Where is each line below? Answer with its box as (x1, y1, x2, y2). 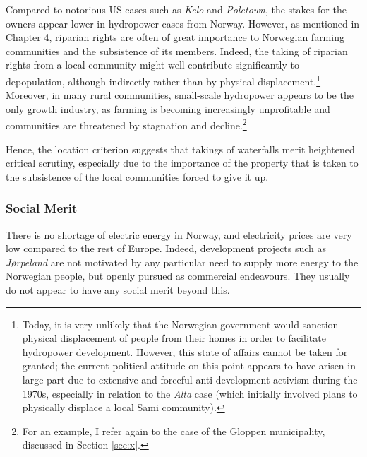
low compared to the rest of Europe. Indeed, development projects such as (6, 241, 327, 256)
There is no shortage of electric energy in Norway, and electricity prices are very (6, 227, 352, 242)
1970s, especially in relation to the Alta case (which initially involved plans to (22, 386, 358, 400)
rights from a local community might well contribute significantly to (6, 57, 299, 72)
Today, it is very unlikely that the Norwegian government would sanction (22, 316, 339, 331)
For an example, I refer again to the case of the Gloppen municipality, (22, 423, 325, 438)
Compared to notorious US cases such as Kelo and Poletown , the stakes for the (6, 2, 347, 16)
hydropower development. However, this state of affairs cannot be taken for (22, 344, 348, 359)
